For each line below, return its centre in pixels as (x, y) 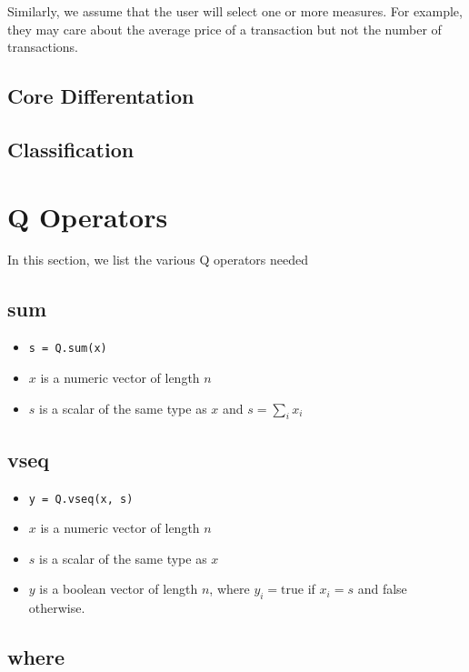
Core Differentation (101, 96)
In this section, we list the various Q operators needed (158, 260)
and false (382, 589)
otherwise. (57, 608)
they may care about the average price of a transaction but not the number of (225, 29)
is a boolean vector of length (119, 589)
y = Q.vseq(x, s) (81, 499)
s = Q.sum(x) (68, 349)
